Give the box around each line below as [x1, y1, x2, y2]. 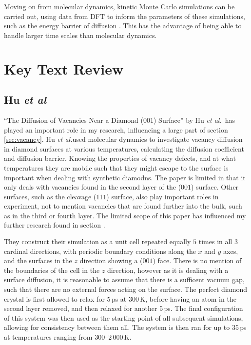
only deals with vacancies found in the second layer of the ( [4, 182, 181, 192]
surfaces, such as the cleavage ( [4, 191, 97, 201]
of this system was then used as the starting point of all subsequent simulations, [4, 312, 243, 323]
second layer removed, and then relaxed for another [4, 303, 157, 313]
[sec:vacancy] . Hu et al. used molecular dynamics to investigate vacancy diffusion [4, 134, 243, 144]
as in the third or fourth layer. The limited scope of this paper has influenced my [4, 210, 246, 220]
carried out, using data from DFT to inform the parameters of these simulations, [4, 11, 245, 21]
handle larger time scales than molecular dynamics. [4, 30, 157, 40]
